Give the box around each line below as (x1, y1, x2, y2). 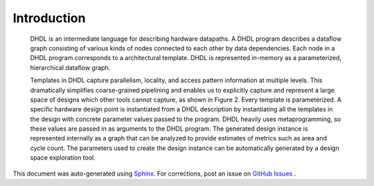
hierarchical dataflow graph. (30, 63, 111, 72)
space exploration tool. (30, 154, 96, 162)
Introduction (12, 10, 86, 26)
